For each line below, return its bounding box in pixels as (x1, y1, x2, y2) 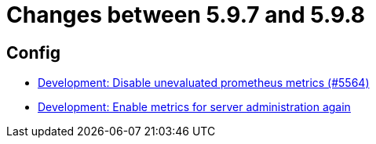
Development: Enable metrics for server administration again (38, 100, 351, 114)
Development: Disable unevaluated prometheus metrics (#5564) (38, 76, 370, 90)
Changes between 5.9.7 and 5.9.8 (6, 2, 366, 28)
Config (6, 42, 60, 63)
